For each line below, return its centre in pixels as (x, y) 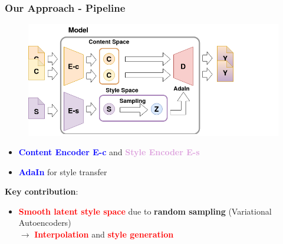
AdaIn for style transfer (63, 171)
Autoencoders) (45, 223)
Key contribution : (42, 191)
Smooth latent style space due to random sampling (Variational (145, 211)
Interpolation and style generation (104, 234)
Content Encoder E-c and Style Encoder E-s (109, 152)
